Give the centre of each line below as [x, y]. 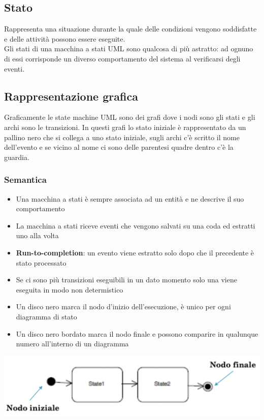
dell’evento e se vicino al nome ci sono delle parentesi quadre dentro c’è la [119, 147]
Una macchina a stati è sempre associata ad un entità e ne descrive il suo [130, 198]
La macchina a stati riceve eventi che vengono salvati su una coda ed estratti [136, 225]
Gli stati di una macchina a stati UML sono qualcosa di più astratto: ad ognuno [129, 49]
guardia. [17, 157]
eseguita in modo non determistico [70, 289]
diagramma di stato [46, 316]
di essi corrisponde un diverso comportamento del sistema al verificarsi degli [122, 58]
